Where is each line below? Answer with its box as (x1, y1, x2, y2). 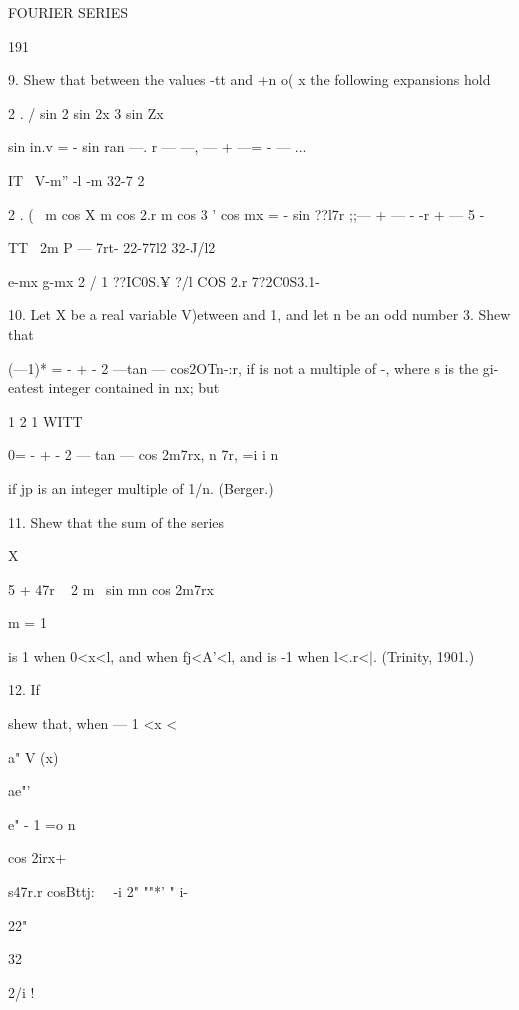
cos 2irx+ (8, 847, 67, 868)
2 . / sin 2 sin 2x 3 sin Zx (8, 102, 164, 123)
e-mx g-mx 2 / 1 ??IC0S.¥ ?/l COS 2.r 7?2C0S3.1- (8, 270, 320, 291)
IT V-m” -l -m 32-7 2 (8, 169, 145, 190)
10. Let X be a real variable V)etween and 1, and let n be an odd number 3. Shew (8, 304, 511, 325)
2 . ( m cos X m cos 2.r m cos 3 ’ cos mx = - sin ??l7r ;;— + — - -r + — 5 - (8, 203, 485, 224)
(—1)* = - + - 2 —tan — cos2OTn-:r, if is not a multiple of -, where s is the (8, 357, 479, 378)
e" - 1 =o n (8, 813, 76, 834)
